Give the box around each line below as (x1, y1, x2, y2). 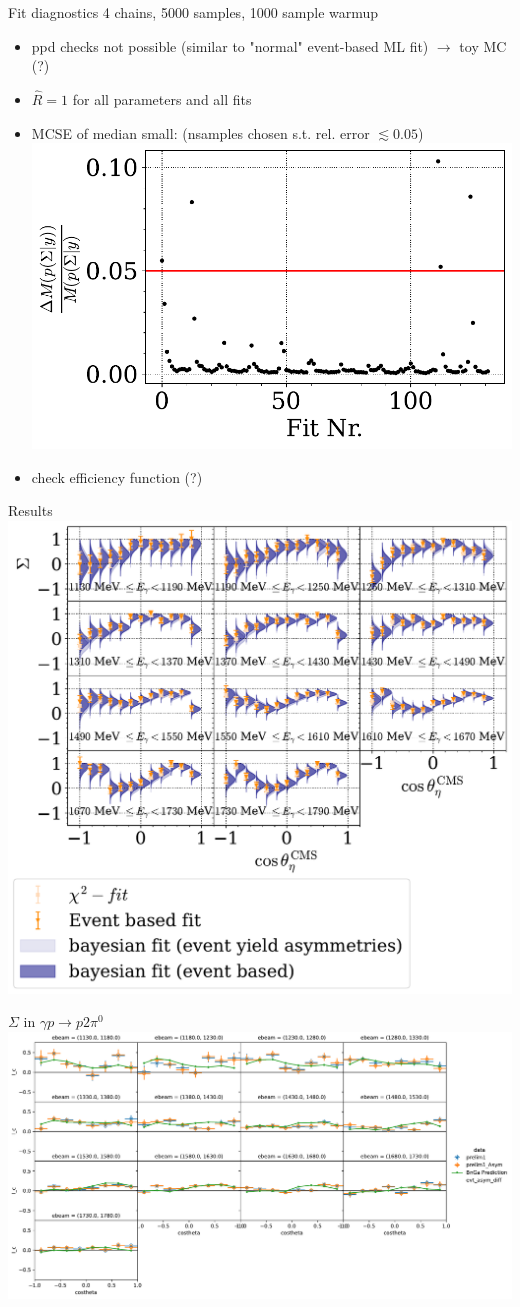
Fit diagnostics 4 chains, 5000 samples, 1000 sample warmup (8, 2, 379, 22)
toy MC (459, 35, 507, 56)
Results (8, 500, 53, 521)
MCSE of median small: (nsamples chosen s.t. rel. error (31, 122, 370, 143)
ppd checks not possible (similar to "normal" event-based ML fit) (31, 35, 429, 56)
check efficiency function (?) (31, 466, 203, 487)
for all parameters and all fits (72, 89, 252, 109)
